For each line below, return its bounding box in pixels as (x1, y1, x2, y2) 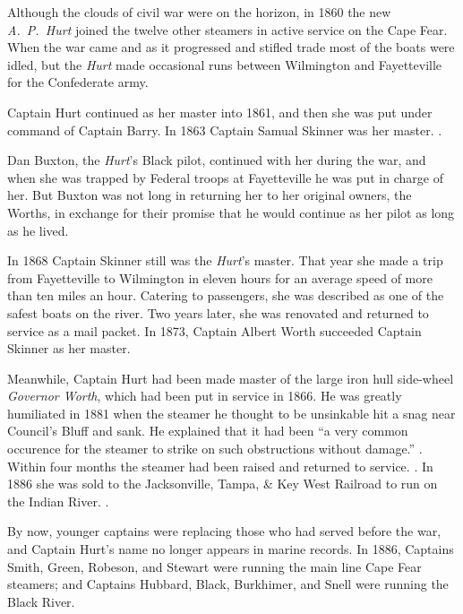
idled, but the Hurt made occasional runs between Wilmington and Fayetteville (7, 55, 442, 74)
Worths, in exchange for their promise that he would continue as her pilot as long (7, 203, 455, 221)
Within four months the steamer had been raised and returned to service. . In (7, 456, 433, 475)
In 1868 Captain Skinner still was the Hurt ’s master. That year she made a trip (7, 251, 443, 270)
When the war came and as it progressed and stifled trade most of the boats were (7, 38, 455, 56)
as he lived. (7, 221, 69, 239)
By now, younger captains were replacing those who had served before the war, (7, 522, 442, 540)
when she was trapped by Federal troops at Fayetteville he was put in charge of (7, 168, 443, 186)
